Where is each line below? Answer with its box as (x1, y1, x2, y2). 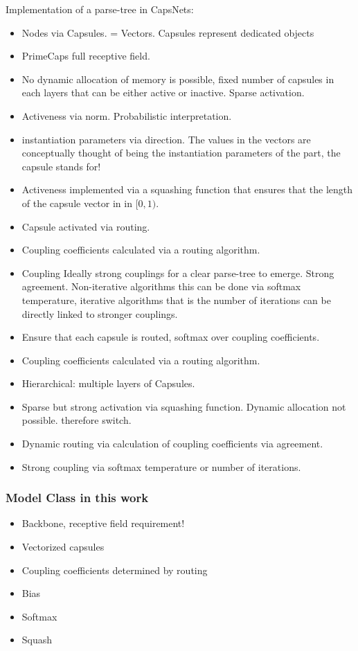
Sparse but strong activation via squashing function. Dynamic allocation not (21, 399, 346, 413)
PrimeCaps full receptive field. (21, 48, 150, 63)
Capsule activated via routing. (21, 219, 150, 233)
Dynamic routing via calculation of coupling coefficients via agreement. (21, 436, 323, 451)
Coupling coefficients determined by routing (21, 562, 208, 577)
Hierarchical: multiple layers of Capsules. (21, 376, 195, 391)
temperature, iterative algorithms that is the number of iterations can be (21, 292, 331, 307)
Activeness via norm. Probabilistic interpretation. (21, 108, 232, 123)
